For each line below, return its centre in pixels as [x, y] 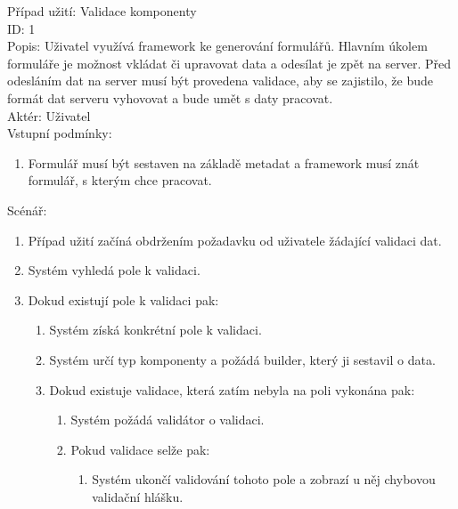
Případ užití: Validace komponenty [102, 11]
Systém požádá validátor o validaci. [168, 420]
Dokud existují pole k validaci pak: [123, 299]
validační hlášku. [138, 496]
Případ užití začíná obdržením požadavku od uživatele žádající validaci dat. [235, 240]
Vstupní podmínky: [60, 133]
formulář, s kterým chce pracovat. [120, 180]
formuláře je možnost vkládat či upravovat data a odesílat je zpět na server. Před [229, 63]
